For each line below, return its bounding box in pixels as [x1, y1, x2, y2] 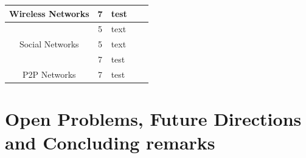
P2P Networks [22, 67, 76, 80]
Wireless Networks [9, 7, 89, 19]
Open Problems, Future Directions [5, 106, 302, 131]
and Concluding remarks [5, 130, 215, 155]
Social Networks [19, 38, 79, 50]
